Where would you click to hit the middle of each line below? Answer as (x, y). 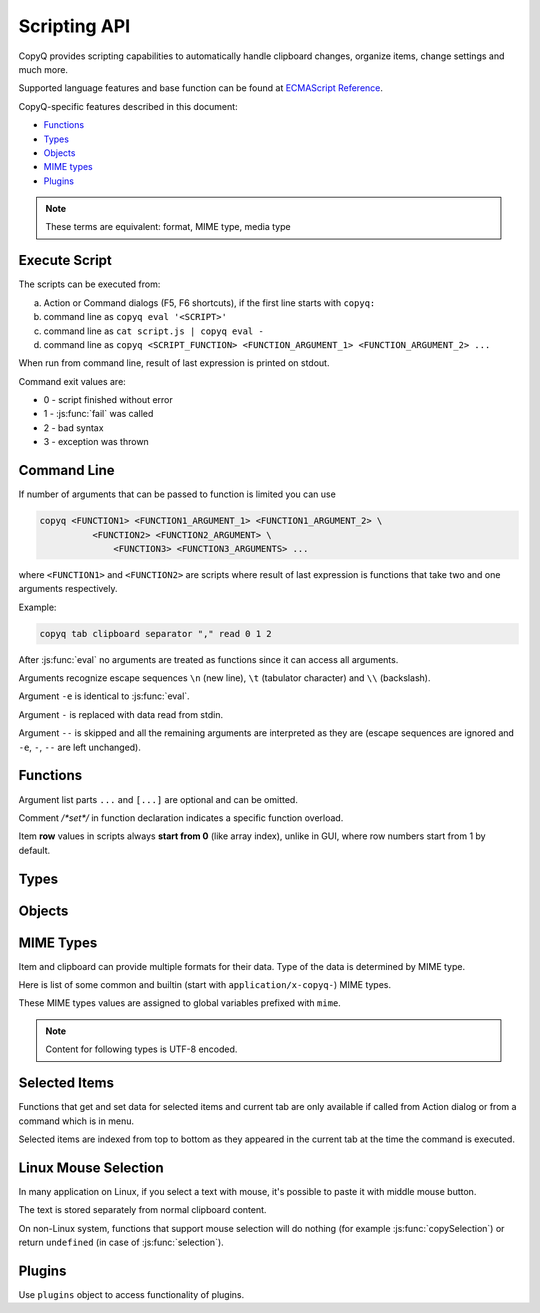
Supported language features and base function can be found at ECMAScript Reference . (201, 88)
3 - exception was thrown (96, 442)
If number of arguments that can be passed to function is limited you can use (177, 494)
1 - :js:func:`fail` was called (98, 414)
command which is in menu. (76, 1121)
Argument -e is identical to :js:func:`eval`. (104, 696)
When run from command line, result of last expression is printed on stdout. (174, 363)
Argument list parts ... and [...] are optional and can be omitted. (158, 799)
